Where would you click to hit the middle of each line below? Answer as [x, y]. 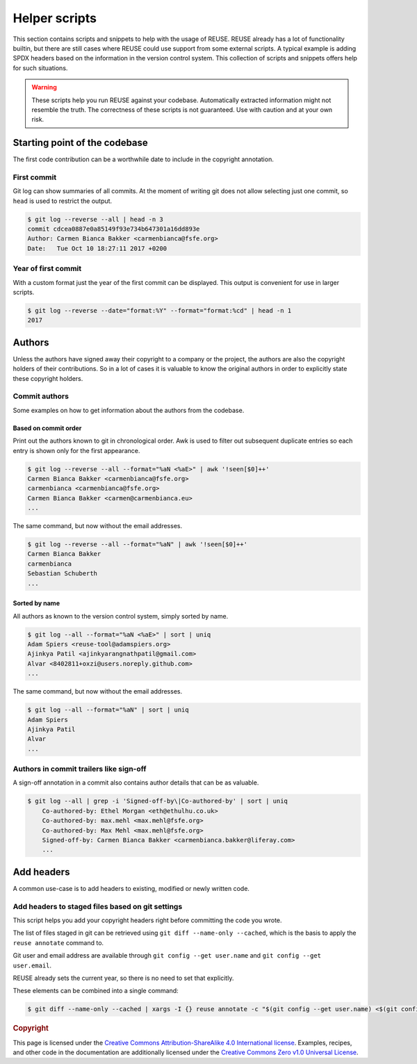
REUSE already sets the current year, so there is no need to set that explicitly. [123, 978]
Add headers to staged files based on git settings [98, 906]
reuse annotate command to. [58, 942]
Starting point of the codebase [81, 143]
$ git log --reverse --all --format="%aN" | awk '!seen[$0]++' [138, 545]
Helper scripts [55, 18]
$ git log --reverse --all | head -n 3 [95, 219]
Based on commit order [47, 428]
